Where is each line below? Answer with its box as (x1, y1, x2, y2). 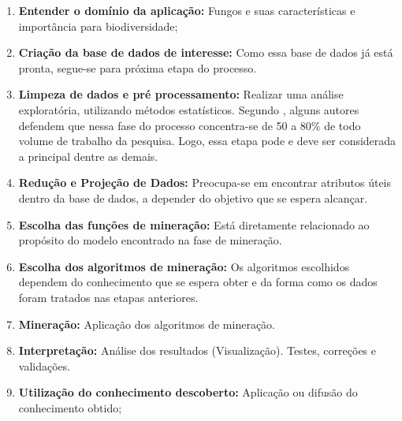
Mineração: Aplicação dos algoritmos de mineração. (18, 315, 275, 332)
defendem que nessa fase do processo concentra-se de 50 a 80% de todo (18, 117, 361, 133)
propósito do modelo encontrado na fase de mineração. (18, 232, 282, 248)
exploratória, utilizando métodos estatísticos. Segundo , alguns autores (18, 101, 359, 117)
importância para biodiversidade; (18, 17, 178, 34)
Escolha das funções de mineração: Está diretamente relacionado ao (18, 216, 370, 233)
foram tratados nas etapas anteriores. (18, 289, 199, 305)
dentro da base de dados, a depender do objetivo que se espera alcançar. (18, 189, 368, 206)
